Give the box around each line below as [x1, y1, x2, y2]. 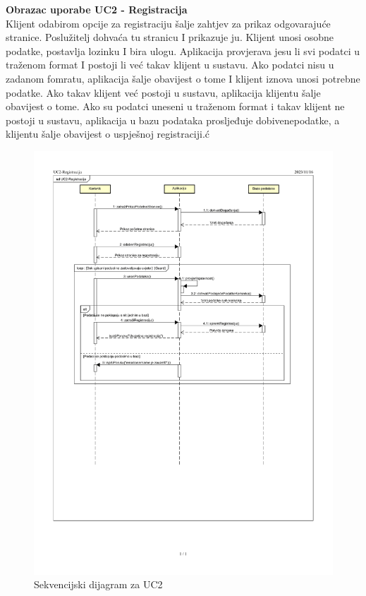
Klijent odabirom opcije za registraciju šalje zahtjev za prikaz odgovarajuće [6, 16, 331, 30]
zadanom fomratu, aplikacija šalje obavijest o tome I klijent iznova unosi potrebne [6, 71, 360, 85]
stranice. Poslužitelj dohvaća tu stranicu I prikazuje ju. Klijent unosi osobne [6, 30, 334, 44]
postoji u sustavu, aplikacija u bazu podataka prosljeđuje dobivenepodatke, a [6, 112, 340, 127]
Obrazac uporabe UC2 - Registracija [6, 2, 188, 16]
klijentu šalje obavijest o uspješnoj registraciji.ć [6, 126, 210, 141]
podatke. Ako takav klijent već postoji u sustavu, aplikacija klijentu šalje [6, 85, 321, 100]
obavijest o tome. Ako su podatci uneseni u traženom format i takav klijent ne [6, 99, 345, 114]
